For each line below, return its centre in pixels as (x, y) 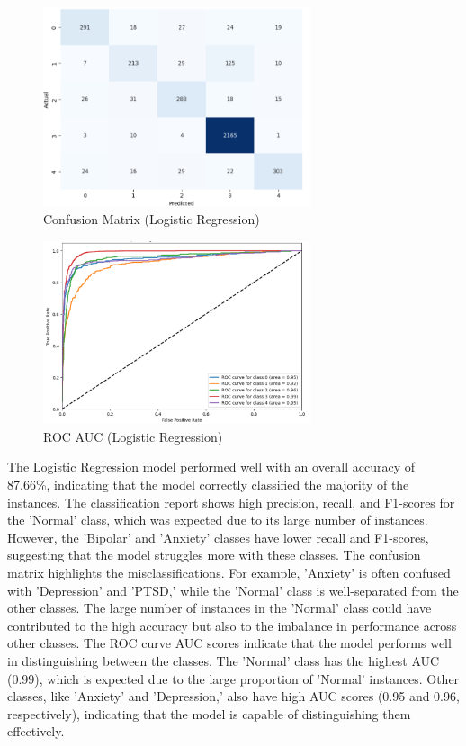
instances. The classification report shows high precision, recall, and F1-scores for (231, 502)
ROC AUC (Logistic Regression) (133, 436)
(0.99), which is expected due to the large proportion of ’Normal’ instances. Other (233, 678)
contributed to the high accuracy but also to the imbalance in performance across (232, 625)
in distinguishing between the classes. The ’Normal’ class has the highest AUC (224, 660)
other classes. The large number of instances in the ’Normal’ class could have (220, 608)
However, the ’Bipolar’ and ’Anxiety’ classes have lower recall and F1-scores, (218, 537)
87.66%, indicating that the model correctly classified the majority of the (208, 485)
